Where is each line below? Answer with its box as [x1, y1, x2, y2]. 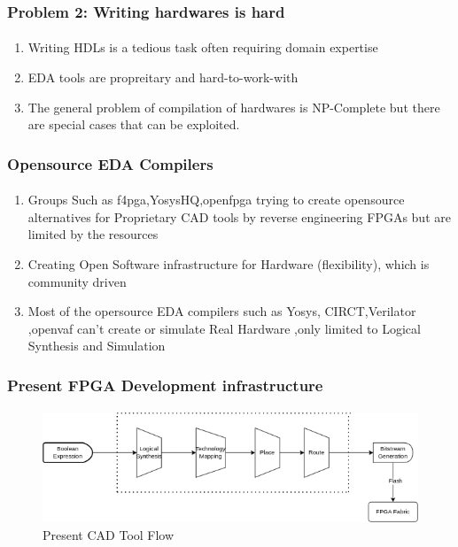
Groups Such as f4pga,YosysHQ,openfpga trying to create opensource [27, 190, 405, 209]
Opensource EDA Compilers [7, 152, 213, 174]
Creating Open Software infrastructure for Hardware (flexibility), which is [27, 255, 430, 273]
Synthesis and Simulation [27, 336, 166, 355]
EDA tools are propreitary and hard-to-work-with [27, 68, 299, 87]
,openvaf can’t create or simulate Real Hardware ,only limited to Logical [27, 319, 421, 337]
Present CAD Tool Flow [43, 525, 175, 543]
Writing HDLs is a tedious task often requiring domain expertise [27, 38, 378, 57]
